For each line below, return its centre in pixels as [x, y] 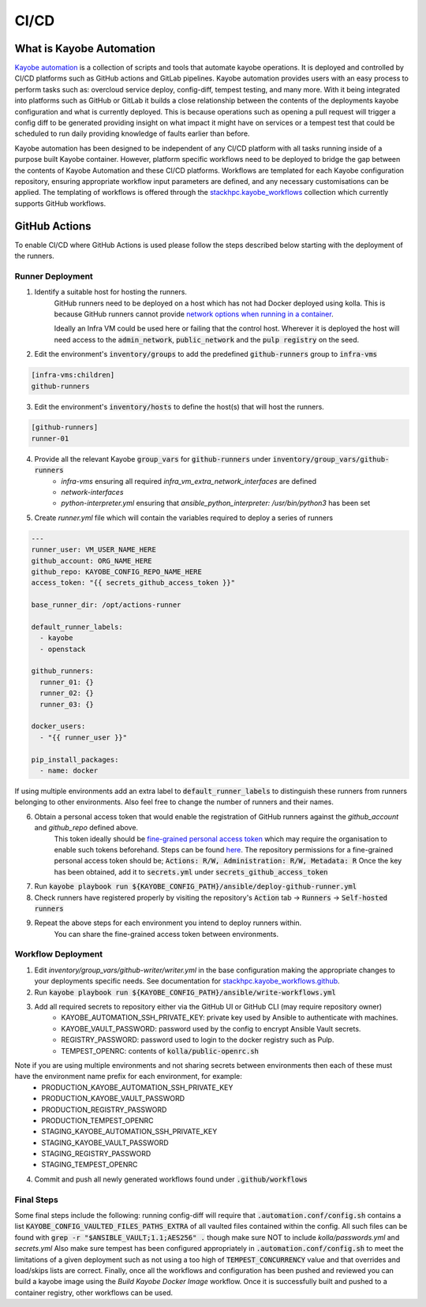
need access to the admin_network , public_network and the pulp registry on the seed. [207, 339]
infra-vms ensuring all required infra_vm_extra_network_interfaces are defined [189, 481]
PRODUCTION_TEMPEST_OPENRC [97, 1120]
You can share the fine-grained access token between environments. [166, 934]
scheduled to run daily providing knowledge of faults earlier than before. [132, 133]
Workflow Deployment [58, 954]
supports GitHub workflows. [60, 203]
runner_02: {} [67, 693]
